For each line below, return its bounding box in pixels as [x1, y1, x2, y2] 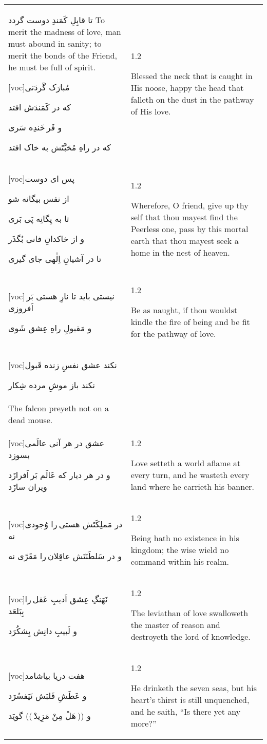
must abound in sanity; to [8, 37, 102, 49]
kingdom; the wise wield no [130, 544, 229, 556]
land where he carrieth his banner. [130, 481, 254, 492]
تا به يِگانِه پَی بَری [8, 213, 69, 224]
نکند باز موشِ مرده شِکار [8, 379, 95, 391]
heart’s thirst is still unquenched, [130, 694, 250, 705]
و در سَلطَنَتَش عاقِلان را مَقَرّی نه [8, 549, 122, 562]
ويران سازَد [8, 481, 47, 492]
